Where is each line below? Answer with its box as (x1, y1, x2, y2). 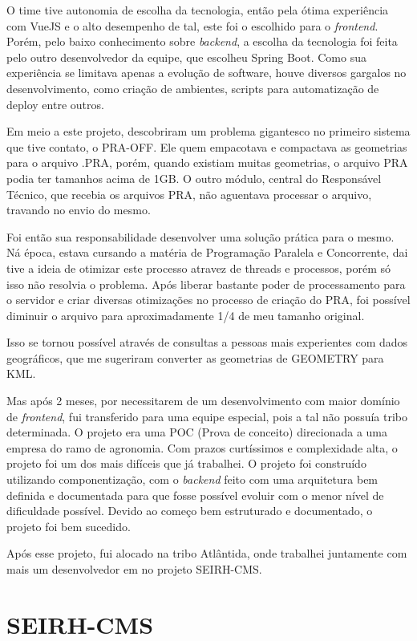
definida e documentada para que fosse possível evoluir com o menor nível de (6, 486, 384, 503)
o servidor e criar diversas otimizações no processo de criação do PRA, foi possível (6, 291, 411, 308)
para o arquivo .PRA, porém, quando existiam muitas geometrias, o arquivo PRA (6, 154, 408, 171)
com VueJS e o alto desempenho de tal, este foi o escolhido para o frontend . (6, 17, 379, 34)
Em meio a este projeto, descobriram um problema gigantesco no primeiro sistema (6, 123, 411, 140)
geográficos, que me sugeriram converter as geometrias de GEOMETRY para (6, 349, 384, 366)
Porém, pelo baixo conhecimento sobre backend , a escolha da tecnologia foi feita (6, 33, 398, 50)
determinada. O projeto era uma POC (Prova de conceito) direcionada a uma (6, 424, 388, 440)
